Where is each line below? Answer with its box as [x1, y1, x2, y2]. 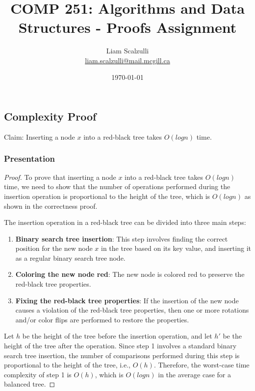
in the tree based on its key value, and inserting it [101, 243, 251, 253]
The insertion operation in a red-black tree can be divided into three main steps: [4, 217, 246, 227]
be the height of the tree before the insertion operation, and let [22, 331, 212, 341]
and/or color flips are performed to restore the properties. [15, 314, 189, 324]
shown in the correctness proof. [4, 200, 98, 211]
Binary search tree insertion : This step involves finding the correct [15, 233, 228, 244]
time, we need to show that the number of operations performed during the [4, 181, 230, 192]
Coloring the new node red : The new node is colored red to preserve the [15, 269, 245, 279]
